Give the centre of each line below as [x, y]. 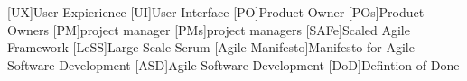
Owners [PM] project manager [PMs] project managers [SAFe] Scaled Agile [209, 29]
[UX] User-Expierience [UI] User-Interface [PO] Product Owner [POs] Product [216, 12]
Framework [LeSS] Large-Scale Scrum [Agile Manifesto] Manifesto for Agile [211, 47]
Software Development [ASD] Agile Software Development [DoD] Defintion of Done [233, 64]
